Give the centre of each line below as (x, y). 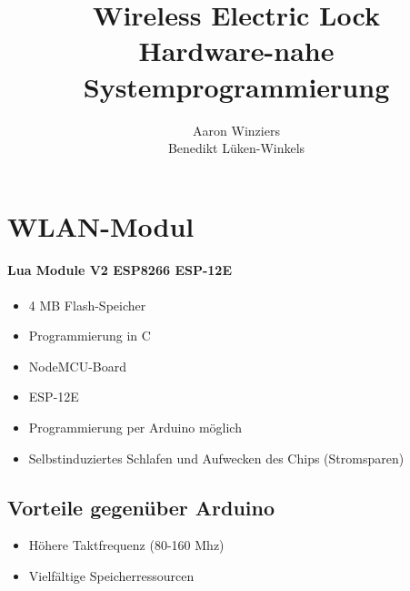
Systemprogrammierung (236, 86)
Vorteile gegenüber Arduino (141, 507)
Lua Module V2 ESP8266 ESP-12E (120, 270)
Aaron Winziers (236, 130)
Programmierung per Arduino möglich (135, 428)
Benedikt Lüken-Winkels (236, 148)
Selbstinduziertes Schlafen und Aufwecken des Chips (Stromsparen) (216, 458)
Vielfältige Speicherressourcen (111, 576)
